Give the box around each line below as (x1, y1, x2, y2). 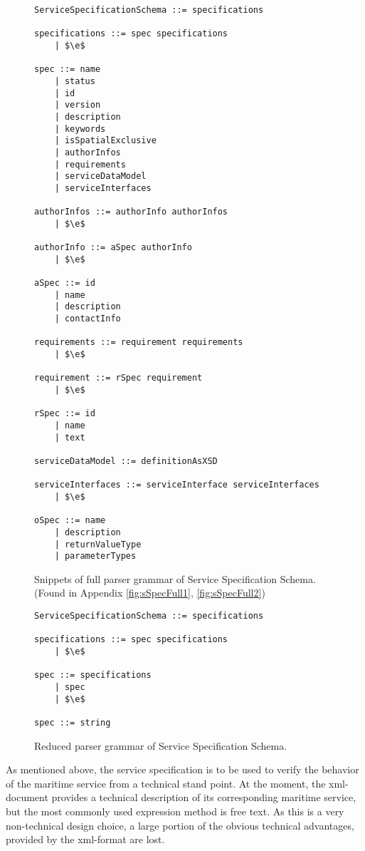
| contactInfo (54, 314, 121, 324)
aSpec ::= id (34, 278, 95, 289)
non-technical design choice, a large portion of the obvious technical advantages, (6, 818, 354, 832)
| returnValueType (54, 539, 142, 550)
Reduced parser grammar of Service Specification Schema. (34, 738, 287, 753)
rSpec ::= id (34, 408, 95, 419)
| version (54, 100, 101, 110)
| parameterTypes (54, 551, 137, 562)
